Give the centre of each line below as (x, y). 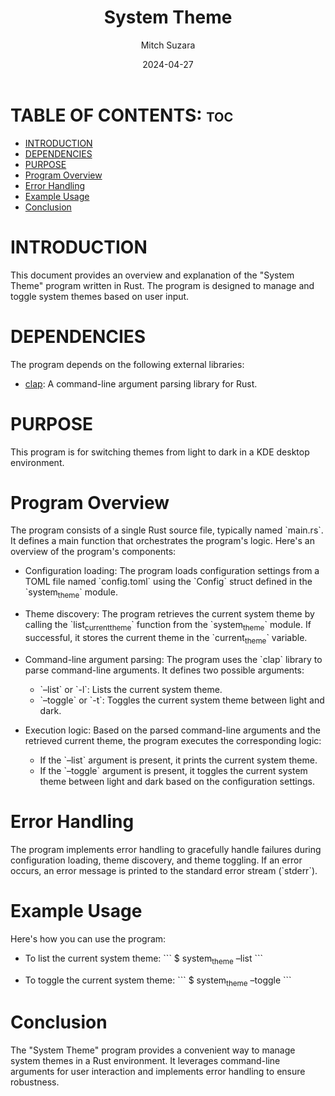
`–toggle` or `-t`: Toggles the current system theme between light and (182, 700)
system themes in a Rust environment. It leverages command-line (145, 1061)
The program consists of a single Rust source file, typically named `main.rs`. (167, 530)
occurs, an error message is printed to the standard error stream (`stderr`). (164, 870)
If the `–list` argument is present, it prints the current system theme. (178, 760)
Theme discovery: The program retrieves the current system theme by (169, 614)
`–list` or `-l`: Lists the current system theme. (131, 689)
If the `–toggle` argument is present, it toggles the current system (173, 770)
